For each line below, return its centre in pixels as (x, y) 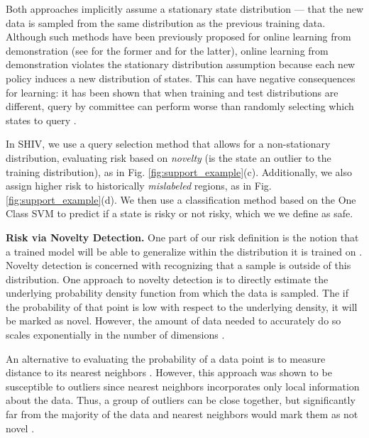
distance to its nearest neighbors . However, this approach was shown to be (169, 372)
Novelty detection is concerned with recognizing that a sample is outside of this (178, 265)
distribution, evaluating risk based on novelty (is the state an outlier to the (169, 157)
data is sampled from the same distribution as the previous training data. (166, 22)
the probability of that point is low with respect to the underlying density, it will (182, 306)
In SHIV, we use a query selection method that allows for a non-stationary (168, 144)
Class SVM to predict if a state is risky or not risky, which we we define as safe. (180, 213)
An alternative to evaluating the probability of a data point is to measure (166, 358)
